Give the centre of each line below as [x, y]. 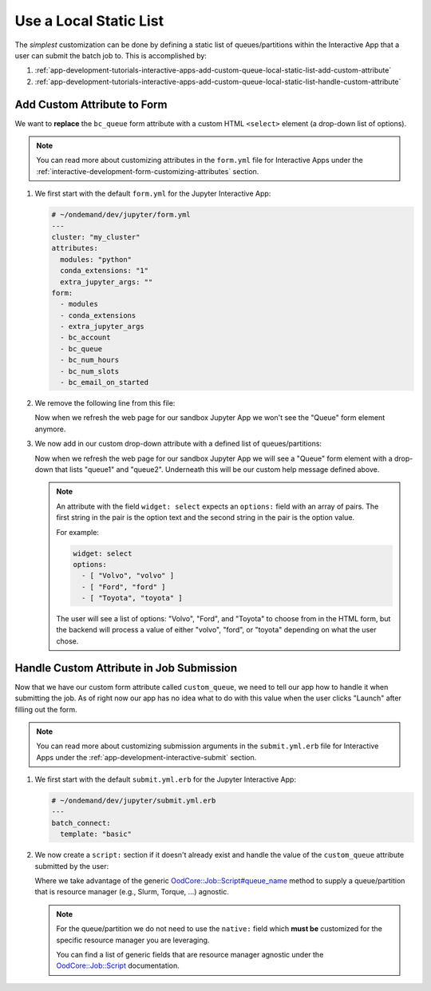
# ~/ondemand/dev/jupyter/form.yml [121, 215]
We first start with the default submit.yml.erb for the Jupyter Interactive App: [166, 779]
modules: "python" [96, 259]
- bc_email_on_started [105, 383]
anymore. [50, 429]
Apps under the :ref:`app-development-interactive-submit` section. [146, 757]
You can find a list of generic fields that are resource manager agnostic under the [190, 954]
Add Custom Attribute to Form [91, 104]
